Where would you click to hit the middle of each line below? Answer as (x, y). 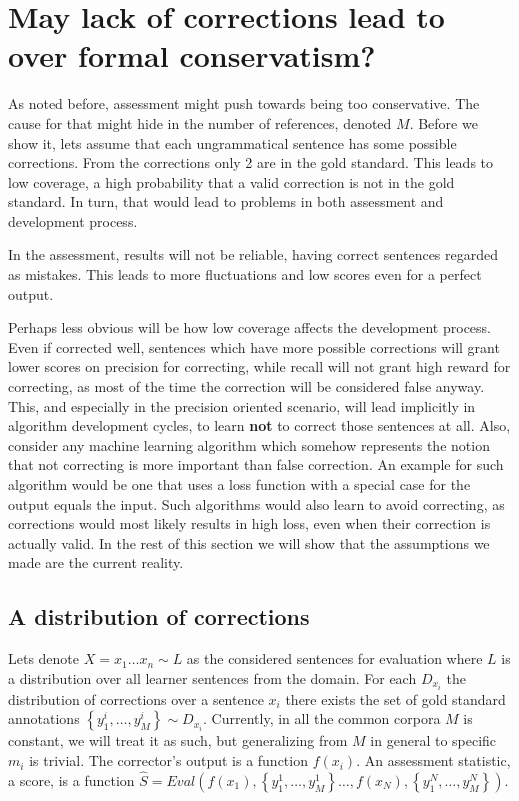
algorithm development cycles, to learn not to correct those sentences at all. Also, (259, 425)
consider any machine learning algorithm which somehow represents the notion (249, 444)
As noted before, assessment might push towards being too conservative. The (244, 103)
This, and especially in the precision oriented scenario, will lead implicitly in (242, 405)
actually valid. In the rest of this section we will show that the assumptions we (249, 542)
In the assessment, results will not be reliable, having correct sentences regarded (253, 254)
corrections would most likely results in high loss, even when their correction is (249, 523)
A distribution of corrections (159, 616)
